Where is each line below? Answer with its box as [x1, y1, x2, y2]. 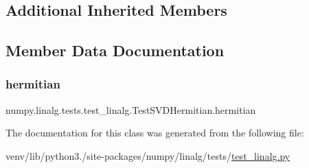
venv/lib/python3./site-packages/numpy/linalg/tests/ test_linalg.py [5, 148, 290, 163]
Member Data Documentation [5, 40, 225, 61]
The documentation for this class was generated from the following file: [5, 125, 304, 140]
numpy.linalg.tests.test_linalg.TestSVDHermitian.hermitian [5, 102, 256, 117]
